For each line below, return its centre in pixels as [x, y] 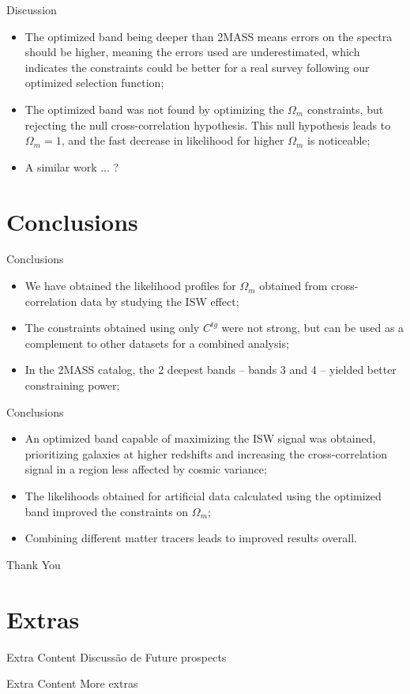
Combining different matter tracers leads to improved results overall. [191, 538]
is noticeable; [339, 140]
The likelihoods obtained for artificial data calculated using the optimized [203, 496]
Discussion [32, 9]
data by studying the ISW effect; [160, 301]
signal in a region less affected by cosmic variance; [146, 469]
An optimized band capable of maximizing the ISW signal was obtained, [200, 438]
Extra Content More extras [72, 683]
